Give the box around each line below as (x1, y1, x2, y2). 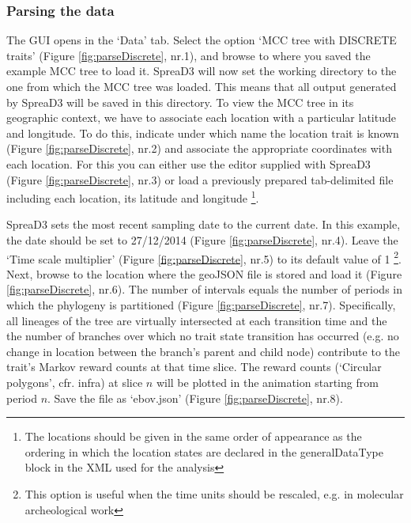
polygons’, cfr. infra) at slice (6, 374, 143, 390)
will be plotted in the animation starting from (156, 374, 379, 390)
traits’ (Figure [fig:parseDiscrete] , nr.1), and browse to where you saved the (6, 47, 371, 63)
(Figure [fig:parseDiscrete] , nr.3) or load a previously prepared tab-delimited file (6, 171, 394, 188)
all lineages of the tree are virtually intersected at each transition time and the (6, 312, 387, 328)
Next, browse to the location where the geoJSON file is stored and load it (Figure (6, 265, 402, 282)
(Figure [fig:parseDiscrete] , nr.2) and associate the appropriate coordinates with (6, 140, 392, 157)
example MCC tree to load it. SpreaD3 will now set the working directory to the (6, 63, 397, 79)
